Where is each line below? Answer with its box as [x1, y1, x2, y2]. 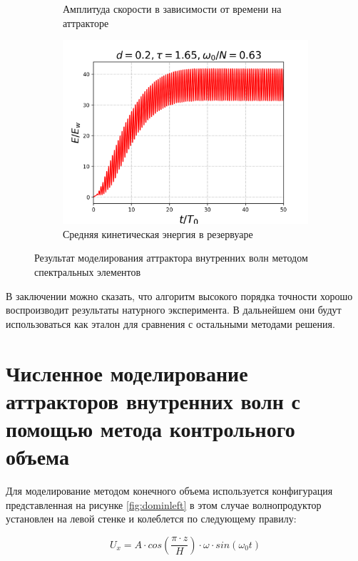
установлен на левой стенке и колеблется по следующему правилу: [6, 511, 297, 526]
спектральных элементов [34, 264, 141, 279]
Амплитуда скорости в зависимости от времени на [63, 1, 282, 16]
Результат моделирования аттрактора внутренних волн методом [34, 250, 308, 265]
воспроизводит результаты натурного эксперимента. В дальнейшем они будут [6, 302, 342, 317]
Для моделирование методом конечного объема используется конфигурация [6, 483, 333, 498]
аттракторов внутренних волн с [6, 386, 300, 415]
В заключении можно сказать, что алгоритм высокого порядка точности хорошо [6, 288, 353, 303]
